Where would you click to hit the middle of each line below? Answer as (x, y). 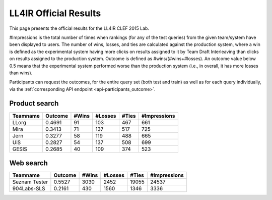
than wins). (21, 73)
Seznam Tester (30, 182)
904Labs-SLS (29, 188)
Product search (34, 104)
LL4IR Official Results (55, 13)
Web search (28, 163)
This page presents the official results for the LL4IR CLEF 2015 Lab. (79, 28)
